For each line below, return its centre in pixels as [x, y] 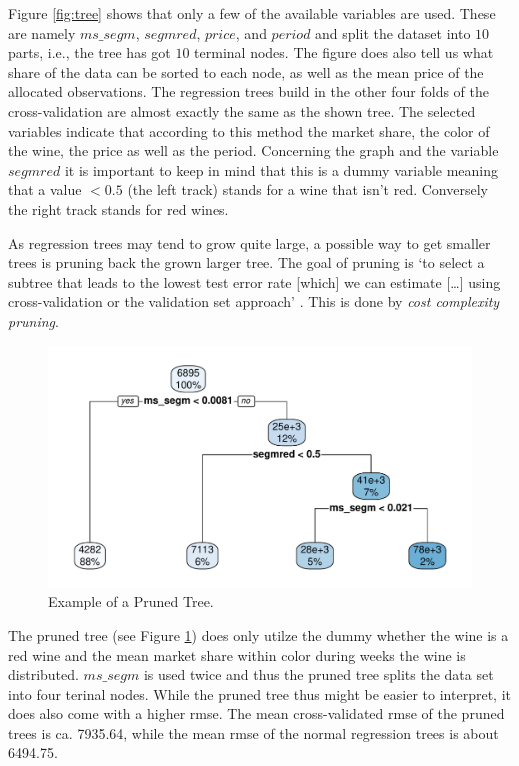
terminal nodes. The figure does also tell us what [344, 52]
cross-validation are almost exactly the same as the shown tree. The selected [242, 110]
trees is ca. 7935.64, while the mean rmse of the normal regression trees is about [253, 732]
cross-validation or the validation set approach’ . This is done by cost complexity [254, 301]
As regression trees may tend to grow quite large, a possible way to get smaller [249, 242]
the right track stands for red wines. [118, 208]
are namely [42, 32]
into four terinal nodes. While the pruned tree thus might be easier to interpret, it [259, 693]
